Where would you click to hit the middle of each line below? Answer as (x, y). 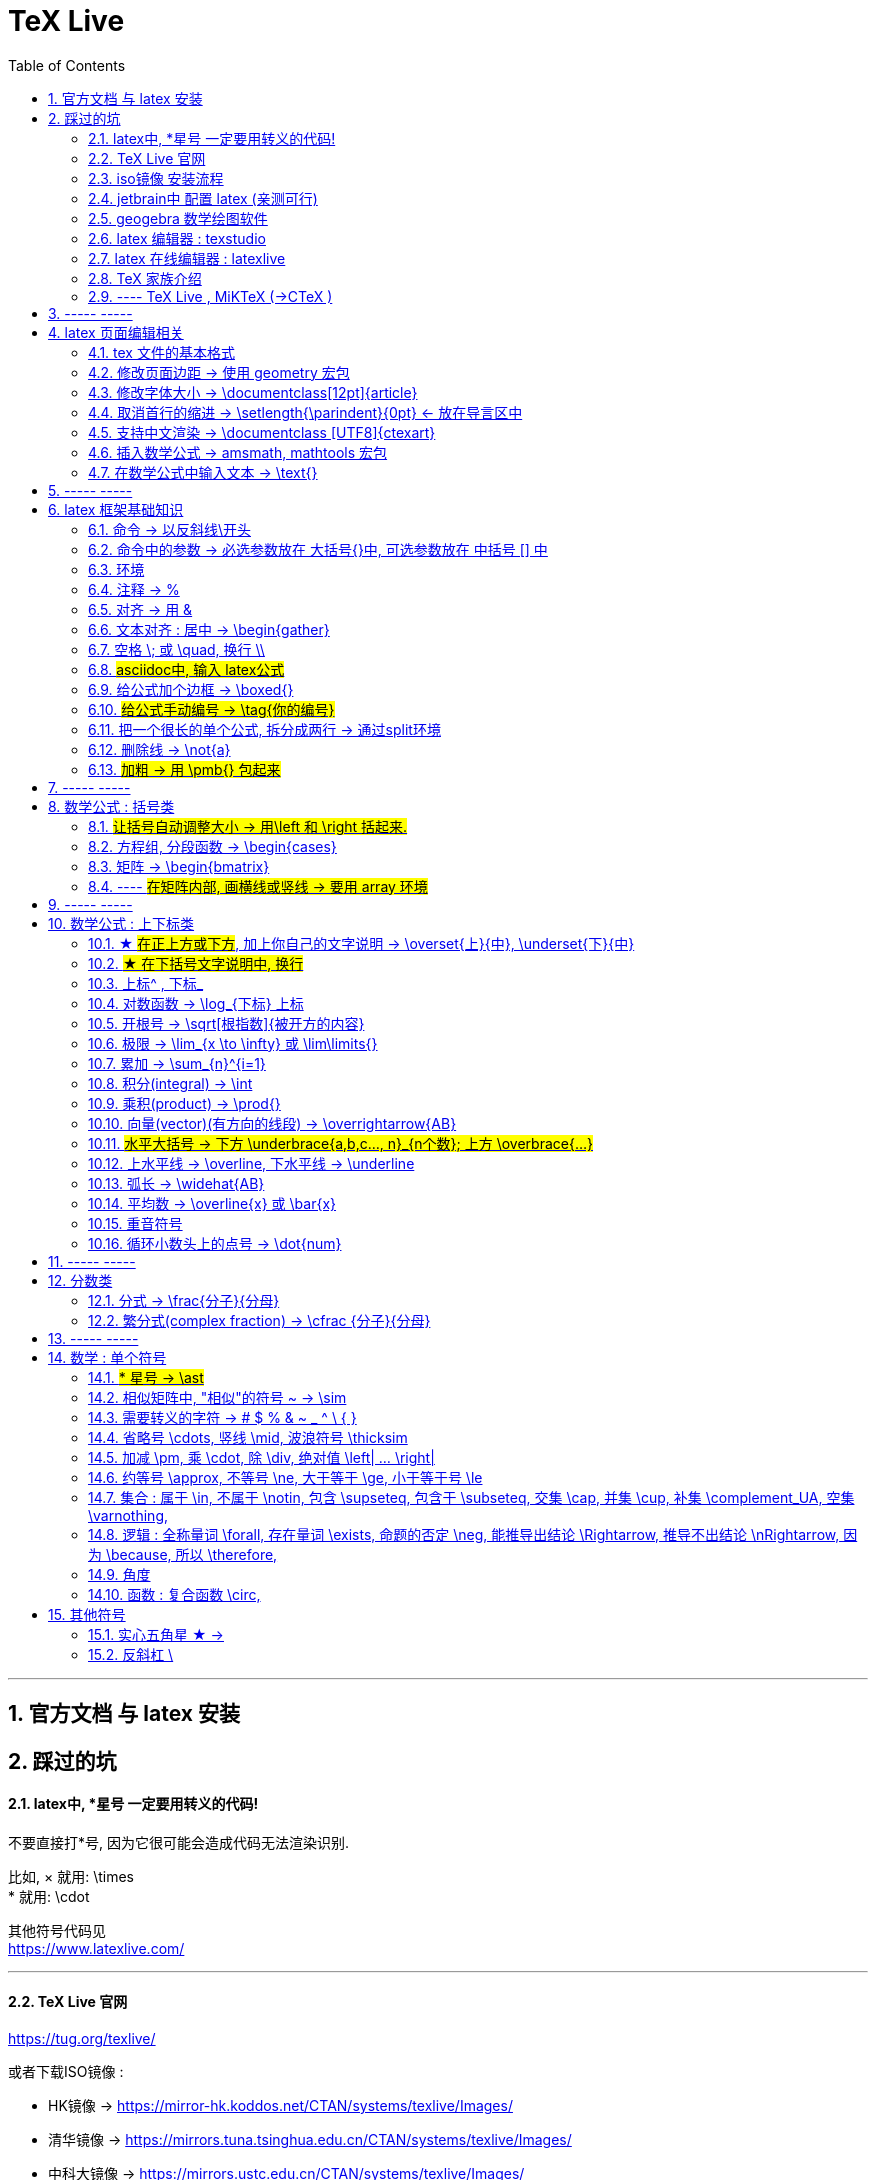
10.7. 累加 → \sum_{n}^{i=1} (177, 1063)
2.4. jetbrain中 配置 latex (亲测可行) (203, 198)
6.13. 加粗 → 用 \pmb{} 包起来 (184, 769)
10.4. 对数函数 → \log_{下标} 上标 (196, 1003)
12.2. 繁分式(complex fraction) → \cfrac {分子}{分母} (259, 1320)
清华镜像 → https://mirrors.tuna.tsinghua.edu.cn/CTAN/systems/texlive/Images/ (310, 2140)
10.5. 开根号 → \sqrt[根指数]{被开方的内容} (226, 1023)
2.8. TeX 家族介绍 (145, 278)
